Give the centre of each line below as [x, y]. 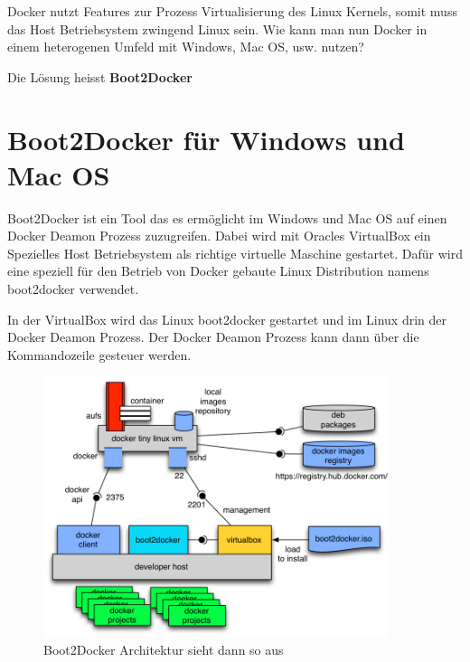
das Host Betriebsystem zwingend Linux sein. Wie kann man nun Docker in [217, 28]
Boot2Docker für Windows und [206, 139]
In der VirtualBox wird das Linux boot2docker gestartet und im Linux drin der [227, 319]
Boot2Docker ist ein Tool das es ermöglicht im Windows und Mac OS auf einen [227, 218]
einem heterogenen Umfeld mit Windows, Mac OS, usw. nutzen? [186, 47]
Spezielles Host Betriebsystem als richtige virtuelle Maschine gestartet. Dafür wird [235, 253]
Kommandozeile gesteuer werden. [99, 354]
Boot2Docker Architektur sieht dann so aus [164, 650]
